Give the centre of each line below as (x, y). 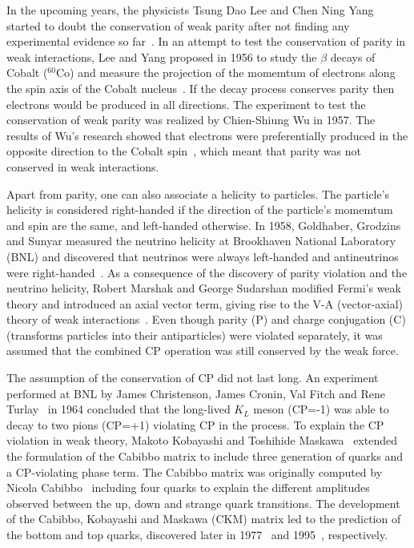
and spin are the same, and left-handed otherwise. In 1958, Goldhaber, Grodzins (204, 225)
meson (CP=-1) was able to (321, 409)
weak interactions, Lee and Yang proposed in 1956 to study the (162, 56)
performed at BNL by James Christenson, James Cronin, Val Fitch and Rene (196, 393)
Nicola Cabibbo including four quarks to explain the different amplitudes (188, 488)
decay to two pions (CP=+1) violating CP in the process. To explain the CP (195, 424)
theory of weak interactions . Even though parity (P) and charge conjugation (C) (206, 319)
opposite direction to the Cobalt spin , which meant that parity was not (184, 151)
